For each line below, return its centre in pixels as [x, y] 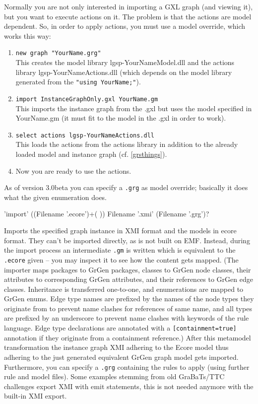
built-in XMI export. [35, 396]
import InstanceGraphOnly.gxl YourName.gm [87, 99]
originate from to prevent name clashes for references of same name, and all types [128, 308]
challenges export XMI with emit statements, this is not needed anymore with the [129, 386]
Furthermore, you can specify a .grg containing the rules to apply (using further [127, 367]
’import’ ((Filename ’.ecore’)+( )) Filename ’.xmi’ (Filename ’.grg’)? [107, 214]
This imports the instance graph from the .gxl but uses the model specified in [134, 108]
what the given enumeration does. [56, 197]
